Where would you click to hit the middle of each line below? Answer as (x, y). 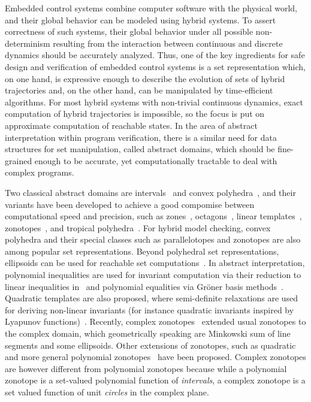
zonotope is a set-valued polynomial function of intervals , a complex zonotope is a (155, 380)
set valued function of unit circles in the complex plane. (107, 392)
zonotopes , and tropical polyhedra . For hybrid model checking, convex (138, 227)
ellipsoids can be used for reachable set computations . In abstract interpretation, (155, 263)
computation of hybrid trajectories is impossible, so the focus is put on (135, 114)
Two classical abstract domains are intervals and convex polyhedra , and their (150, 192)
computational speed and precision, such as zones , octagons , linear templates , (153, 216)
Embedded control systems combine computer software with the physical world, (151, 8)
